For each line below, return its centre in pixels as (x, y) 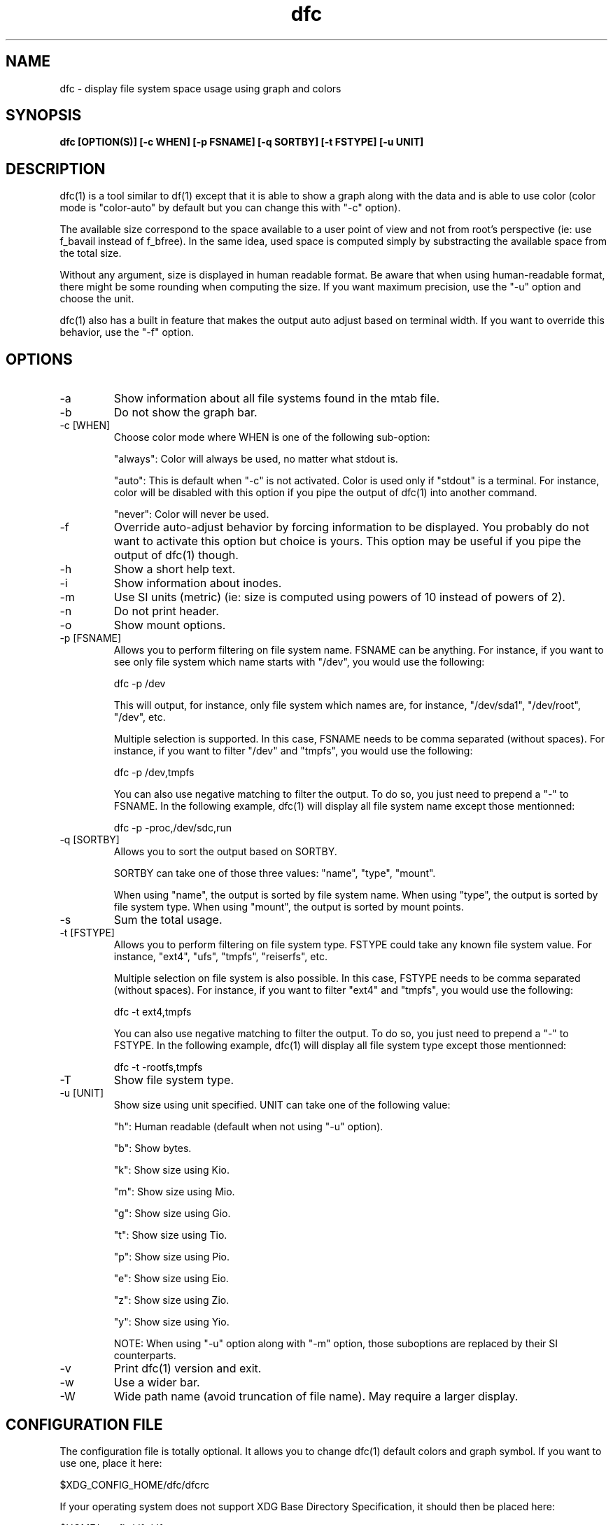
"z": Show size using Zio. (171, 1300)
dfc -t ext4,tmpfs (153, 1012)
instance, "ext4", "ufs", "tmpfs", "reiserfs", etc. (220, 957)
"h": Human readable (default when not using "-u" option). (248, 1127)
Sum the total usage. (168, 920)
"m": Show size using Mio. (174, 1192)
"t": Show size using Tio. (170, 1235)
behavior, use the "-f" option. (127, 332)
